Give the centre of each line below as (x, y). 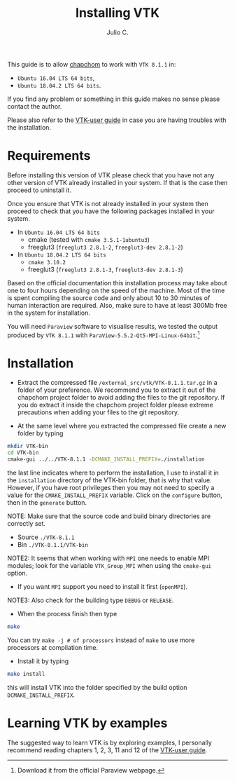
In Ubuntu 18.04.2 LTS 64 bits (62, 254)
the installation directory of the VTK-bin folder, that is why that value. (109, 480)
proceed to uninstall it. (40, 190)
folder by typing (40, 433)
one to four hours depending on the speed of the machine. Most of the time (116, 290)
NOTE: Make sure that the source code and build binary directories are (109, 516)
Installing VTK (117, 13)
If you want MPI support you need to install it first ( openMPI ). (102, 587)
